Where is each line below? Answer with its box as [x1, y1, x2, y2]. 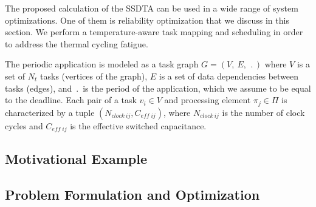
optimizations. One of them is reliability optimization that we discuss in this [5, 13, 289, 26]
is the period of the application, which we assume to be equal [83, 81, 311, 94]
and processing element [164, 93, 251, 106]
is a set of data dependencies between [159, 69, 299, 82]
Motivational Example [5, 149, 147, 168]
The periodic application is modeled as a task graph [5, 58, 199, 70]
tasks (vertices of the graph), [40, 69, 148, 82]
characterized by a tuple [5, 106, 95, 118]
